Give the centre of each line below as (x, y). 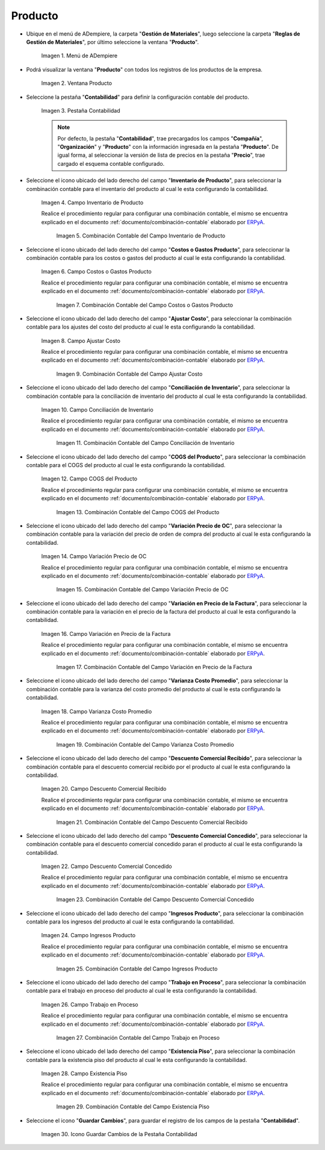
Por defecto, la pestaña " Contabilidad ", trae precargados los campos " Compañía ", (160, 138)
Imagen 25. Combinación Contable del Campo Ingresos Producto (137, 969)
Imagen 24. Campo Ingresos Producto (88, 935)
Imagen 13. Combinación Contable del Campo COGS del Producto (138, 512)
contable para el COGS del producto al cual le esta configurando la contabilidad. (126, 465)
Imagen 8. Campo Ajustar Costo (81, 341)
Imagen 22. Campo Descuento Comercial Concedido (107, 866)
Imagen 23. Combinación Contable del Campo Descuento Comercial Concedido (155, 900)
